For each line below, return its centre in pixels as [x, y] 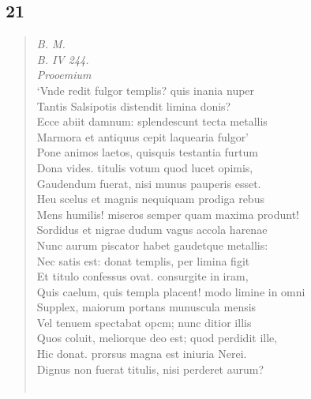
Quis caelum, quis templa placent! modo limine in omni [171, 291]
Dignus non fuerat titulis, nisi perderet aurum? [150, 369]
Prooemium [64, 75]
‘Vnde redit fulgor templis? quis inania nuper [146, 90]
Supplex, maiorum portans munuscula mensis [146, 307]
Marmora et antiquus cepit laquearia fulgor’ [143, 136]
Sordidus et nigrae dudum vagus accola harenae [152, 230]
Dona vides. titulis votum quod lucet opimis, [145, 167]
